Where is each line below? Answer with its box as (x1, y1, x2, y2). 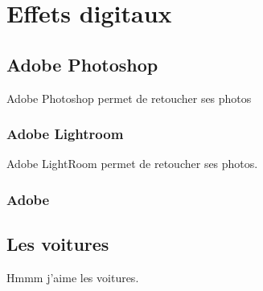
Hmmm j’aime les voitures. (6, 269, 139, 286)
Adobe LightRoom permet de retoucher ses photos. (6, 155, 258, 172)
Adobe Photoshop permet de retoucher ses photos (6, 89, 252, 106)
